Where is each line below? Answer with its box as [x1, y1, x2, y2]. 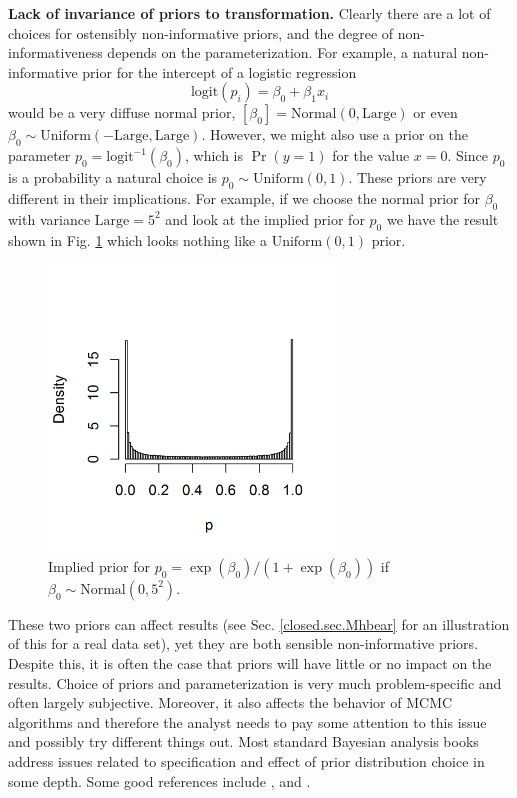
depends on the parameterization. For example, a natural [107, 42, 458, 63]
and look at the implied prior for [165, 208, 365, 229]
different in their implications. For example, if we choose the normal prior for [8, 187, 480, 208]
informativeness [8, 42, 103, 63]
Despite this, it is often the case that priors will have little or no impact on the [8, 652, 492, 673]
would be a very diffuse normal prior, [8, 102, 236, 123]
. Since [447, 145, 488, 166]
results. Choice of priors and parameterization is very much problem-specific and [8, 672, 502, 693]
